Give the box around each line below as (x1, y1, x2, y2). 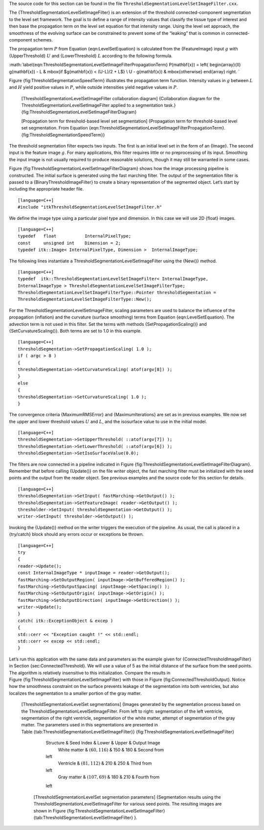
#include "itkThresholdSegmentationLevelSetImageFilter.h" (18, 204, 162, 210)
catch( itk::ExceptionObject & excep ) (18, 618, 113, 623)
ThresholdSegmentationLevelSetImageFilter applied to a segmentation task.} (21, 103, 176, 108)
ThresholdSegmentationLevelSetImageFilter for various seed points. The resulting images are (33, 801, 222, 807)
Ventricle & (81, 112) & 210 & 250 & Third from (58, 760, 152, 766)
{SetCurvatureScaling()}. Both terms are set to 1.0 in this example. (9, 328, 142, 334)
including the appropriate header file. (9, 186, 84, 192)
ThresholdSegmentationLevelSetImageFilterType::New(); (18, 297, 152, 302)
